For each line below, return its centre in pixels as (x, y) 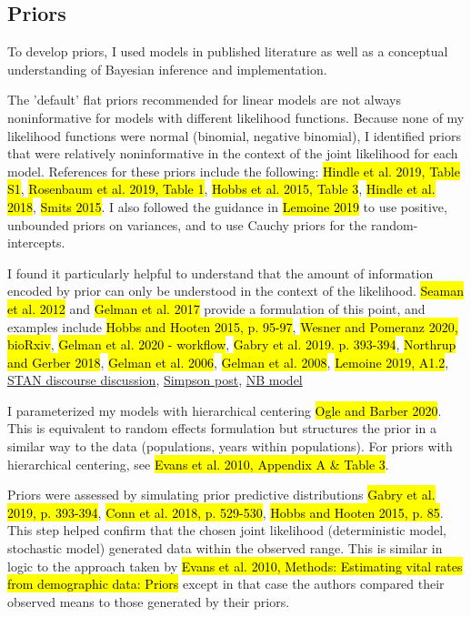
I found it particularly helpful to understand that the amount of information (220, 273)
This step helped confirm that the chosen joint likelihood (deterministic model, (227, 530)
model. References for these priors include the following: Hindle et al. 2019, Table (234, 171)
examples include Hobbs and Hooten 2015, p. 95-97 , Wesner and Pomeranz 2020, (233, 326)
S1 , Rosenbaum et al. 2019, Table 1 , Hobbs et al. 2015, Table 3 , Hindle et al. (221, 189)
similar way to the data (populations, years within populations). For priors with (230, 446)
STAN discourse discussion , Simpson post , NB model (155, 380)
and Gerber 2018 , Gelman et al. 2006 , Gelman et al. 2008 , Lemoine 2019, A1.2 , (228, 362)
